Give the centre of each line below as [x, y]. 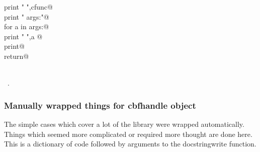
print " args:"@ [27, 16]
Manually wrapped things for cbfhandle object [100, 105]
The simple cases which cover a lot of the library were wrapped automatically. [124, 124]
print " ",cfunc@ [28, 7]
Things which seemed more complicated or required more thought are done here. [128, 134]
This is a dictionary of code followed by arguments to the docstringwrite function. [130, 144]
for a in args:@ [27, 26]
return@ [17, 56]
